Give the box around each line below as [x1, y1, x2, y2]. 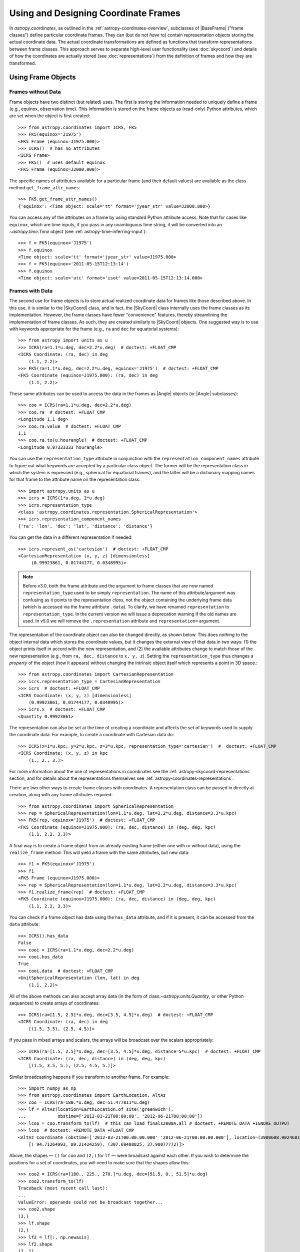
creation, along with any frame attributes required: [9, 792, 113, 798]
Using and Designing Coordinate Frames [9, 8, 181, 19]
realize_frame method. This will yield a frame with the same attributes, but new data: [9, 849, 189, 855]
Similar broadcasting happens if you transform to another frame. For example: [9, 1074, 170, 1080]
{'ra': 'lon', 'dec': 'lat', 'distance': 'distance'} [18, 523, 152, 529]
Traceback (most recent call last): [18, 1185, 108, 1191]
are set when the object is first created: [9, 113, 90, 119]
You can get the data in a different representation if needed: [9, 534, 132, 540]
